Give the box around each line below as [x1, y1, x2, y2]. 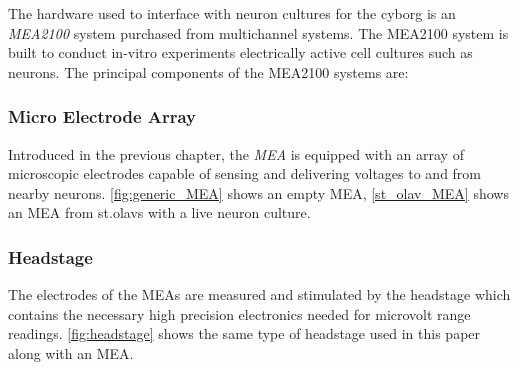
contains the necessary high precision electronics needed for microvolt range [8, 303, 471, 324]
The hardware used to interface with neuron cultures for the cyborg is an [8, 3, 456, 23]
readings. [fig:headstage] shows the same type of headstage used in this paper [8, 323, 481, 344]
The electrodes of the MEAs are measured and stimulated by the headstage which [8, 284, 511, 305]
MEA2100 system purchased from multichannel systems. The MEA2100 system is [8, 22, 509, 43]
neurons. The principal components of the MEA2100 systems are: [8, 61, 409, 82]
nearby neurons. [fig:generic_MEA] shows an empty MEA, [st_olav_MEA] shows [8, 182, 509, 203]
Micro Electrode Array [8, 104, 197, 129]
